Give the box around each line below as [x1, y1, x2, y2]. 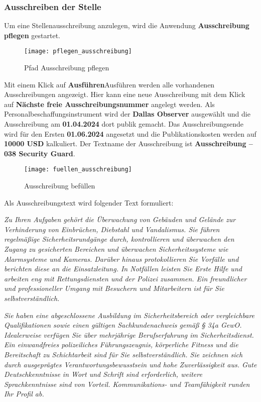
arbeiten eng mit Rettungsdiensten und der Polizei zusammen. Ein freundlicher [4, 273, 247, 283]
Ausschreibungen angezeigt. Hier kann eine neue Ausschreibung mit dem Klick [4, 89, 245, 99]
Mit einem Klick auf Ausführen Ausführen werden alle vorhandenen [4, 79, 215, 89]
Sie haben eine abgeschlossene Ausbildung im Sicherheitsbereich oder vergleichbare [4, 310, 255, 320]
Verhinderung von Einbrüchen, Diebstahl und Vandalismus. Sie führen [4, 224, 220, 234]
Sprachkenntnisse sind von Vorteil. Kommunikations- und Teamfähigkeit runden [4, 378, 250, 389]
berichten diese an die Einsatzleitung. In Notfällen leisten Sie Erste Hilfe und [4, 263, 242, 274]
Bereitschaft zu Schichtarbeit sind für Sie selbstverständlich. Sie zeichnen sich [4, 349, 243, 359]
